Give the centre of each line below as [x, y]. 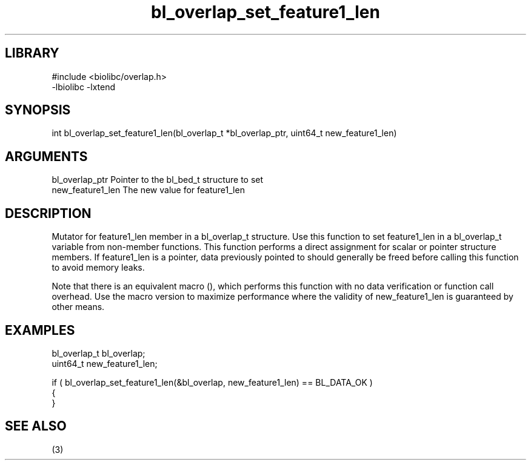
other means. [78, 307]
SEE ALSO [36, 426]
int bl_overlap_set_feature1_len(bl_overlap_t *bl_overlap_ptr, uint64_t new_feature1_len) [224, 133]
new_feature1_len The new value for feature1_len [148, 190]
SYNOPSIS [38, 110]
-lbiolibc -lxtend [84, 87]
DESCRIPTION [48, 213]
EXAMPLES [40, 330]
